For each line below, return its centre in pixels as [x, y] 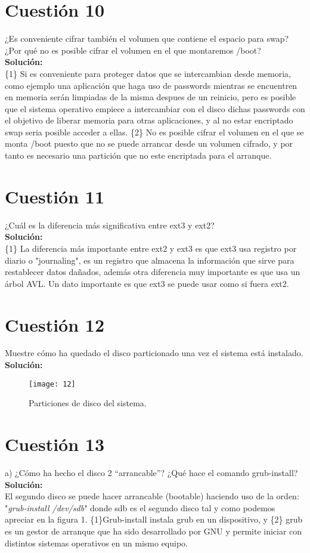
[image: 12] [52, 384]
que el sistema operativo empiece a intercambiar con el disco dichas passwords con [155, 108]
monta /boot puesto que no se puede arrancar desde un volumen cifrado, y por [149, 143]
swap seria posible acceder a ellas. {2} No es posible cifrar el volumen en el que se [154, 132]
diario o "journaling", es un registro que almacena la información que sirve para [150, 260]
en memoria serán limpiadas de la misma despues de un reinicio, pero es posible [151, 97]
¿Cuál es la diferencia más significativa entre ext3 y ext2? [110, 225]
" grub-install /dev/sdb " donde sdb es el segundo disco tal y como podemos [140, 507]
